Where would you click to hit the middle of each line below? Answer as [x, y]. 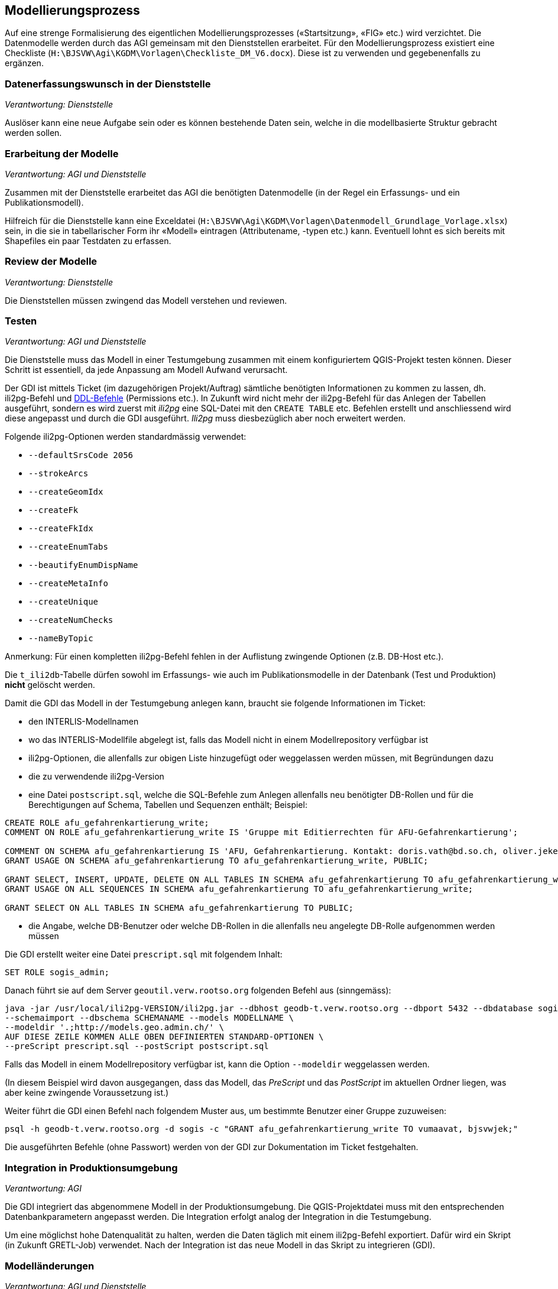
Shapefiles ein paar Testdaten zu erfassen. [88, 241]
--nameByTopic [61, 639]
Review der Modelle [51, 262]
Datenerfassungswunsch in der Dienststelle [108, 84]
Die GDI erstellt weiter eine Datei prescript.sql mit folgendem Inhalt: [144, 954]
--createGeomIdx [66, 492]
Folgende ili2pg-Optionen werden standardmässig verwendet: [126, 437]
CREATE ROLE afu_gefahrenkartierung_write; [107, 823]
